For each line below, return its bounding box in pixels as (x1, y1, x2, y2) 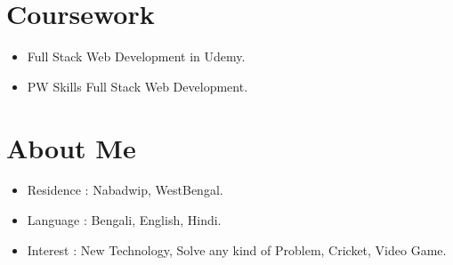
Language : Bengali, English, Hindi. (27, 211, 222, 229)
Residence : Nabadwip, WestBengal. (27, 181, 223, 199)
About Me (6, 129, 136, 165)
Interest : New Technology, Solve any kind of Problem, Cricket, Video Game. (27, 240, 447, 259)
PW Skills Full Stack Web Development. (27, 76, 248, 95)
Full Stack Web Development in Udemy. (27, 47, 246, 66)
